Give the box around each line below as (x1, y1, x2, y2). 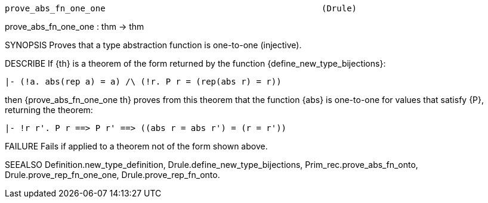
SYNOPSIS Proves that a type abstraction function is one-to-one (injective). (5, 40, 302, 50)
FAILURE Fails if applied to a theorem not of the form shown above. (5, 141, 268, 151)
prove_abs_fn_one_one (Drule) (5, 4, 357, 13)
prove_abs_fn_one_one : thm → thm (5, 21, 144, 32)
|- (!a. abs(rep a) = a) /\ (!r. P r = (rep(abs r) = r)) (5, 77, 282, 86)
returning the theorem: (5, 105, 93, 115)
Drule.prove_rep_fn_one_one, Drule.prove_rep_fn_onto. (5, 170, 220, 180)
